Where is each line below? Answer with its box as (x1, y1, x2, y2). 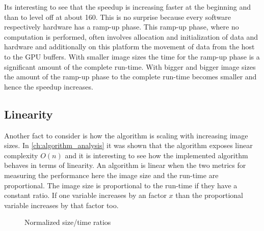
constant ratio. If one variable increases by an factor (4, 190, 167, 200)
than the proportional (175, 190, 243, 200)
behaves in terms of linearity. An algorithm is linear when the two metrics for (4, 160, 246, 170)
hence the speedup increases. (4, 81, 93, 92)
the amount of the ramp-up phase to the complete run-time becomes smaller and (4, 71, 257, 82)
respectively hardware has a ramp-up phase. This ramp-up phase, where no (4, 21, 239, 32)
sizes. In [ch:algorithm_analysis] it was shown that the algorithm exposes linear (4, 140, 253, 151)
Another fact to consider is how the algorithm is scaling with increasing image (4, 130, 248, 140)
